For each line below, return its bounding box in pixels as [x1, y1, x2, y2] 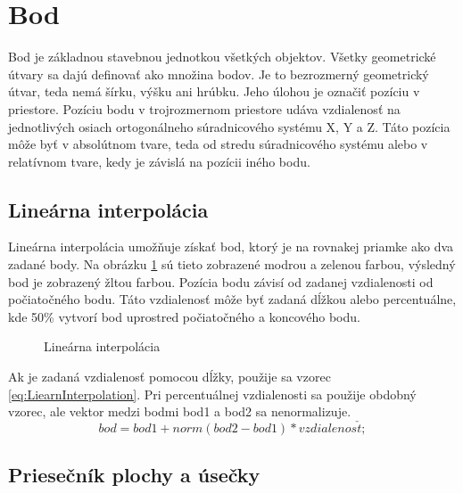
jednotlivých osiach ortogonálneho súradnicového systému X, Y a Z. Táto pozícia [8, 117, 451, 136]
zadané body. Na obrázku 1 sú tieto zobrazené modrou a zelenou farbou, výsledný [8, 255, 456, 274]
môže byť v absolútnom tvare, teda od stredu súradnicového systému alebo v [8, 135, 428, 153]
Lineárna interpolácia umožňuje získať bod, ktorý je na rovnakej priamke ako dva [8, 237, 454, 256]
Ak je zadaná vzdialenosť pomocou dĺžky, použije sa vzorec [8, 367, 331, 386]
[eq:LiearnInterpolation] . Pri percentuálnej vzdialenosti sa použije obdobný [8, 384, 417, 403]
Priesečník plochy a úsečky [8, 461, 260, 489]
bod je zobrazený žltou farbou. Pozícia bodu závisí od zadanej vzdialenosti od [8, 272, 434, 291]
